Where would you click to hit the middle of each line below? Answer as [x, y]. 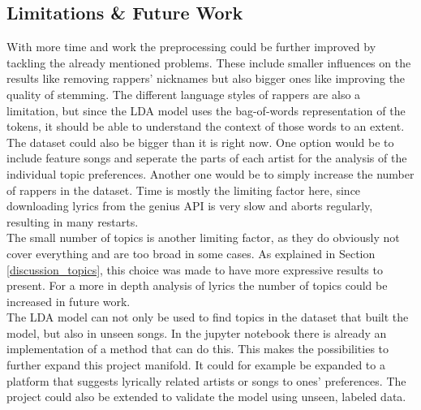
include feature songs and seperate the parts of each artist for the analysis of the [207, 158]
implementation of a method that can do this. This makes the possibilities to [198, 349]
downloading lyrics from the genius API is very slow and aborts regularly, [190, 206]
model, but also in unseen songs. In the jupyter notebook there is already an [197, 332]
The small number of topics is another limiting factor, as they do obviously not [203, 237]
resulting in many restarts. [73, 221]
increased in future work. [69, 301]
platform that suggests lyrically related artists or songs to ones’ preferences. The [206, 380]
